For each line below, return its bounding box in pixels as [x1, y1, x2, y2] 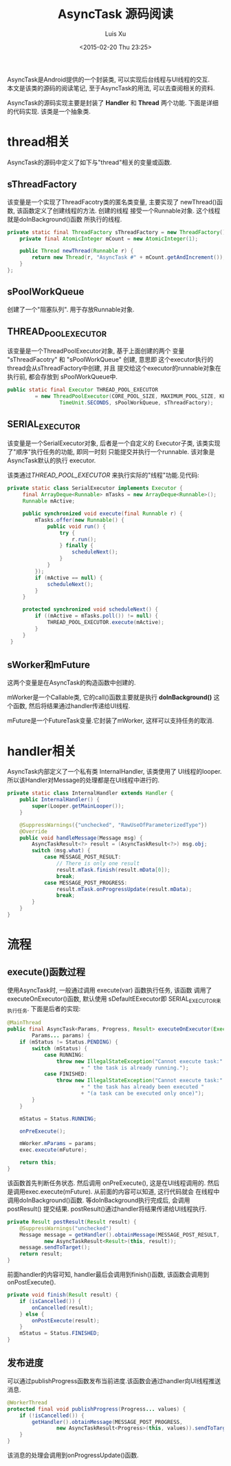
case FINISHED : [43, 1071, 88, 1077]
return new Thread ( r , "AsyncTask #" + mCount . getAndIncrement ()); [32, 254, 226, 261]
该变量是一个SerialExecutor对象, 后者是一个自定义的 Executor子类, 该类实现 [7, 439, 221, 447]
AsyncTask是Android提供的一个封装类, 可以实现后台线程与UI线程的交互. [7, 75, 210, 84]
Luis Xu [104, 29, 126, 38]
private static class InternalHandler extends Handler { [7, 790, 174, 797]
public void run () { [47, 522, 107, 530]
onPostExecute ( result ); [32, 1317, 100, 1324]
